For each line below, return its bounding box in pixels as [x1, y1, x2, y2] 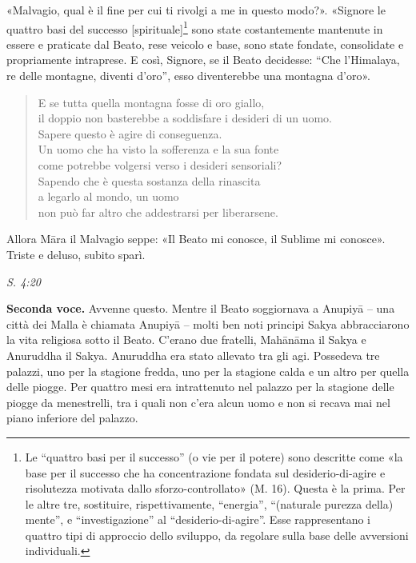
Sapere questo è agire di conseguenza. [38, 125, 222, 142]
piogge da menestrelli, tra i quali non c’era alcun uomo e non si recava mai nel [6, 393, 390, 410]
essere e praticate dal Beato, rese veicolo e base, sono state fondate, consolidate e [6, 35, 404, 52]
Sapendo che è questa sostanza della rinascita [38, 172, 261, 189]
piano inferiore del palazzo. [6, 409, 138, 426]
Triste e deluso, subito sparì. [6, 246, 146, 262]
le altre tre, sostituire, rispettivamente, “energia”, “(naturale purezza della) [25, 495, 394, 512]
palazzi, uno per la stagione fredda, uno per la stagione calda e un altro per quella [6, 362, 410, 379]
